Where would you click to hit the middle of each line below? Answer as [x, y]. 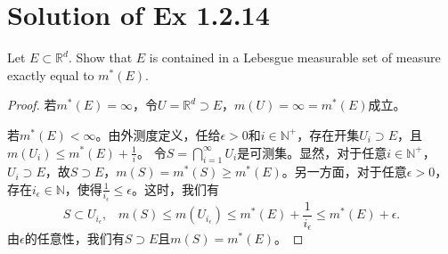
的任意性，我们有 [74, 238]
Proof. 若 [32, 105]
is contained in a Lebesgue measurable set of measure [295, 57]
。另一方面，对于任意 [344, 172]
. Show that [100, 57]
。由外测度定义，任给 [158, 134]
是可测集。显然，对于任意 [312, 152]
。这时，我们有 [175, 188]
